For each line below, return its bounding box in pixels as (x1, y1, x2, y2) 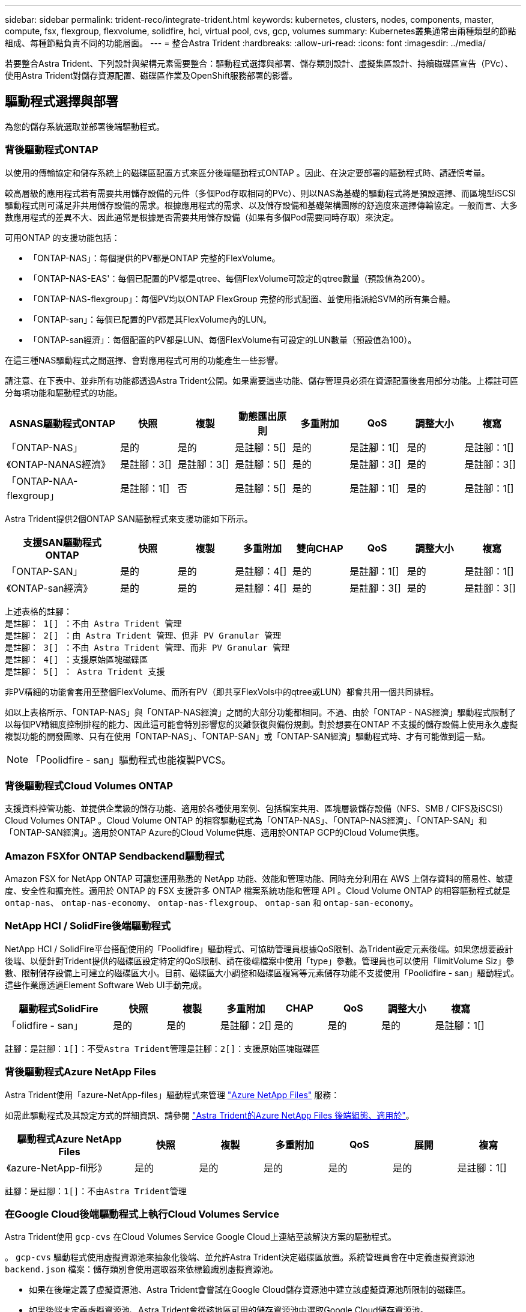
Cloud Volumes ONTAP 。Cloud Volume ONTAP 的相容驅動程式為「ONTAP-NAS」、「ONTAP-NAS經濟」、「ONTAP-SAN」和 (5, 815, 488, 826)
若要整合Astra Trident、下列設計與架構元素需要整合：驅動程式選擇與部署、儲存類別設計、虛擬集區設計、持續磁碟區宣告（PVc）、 (5, 58, 513, 68)
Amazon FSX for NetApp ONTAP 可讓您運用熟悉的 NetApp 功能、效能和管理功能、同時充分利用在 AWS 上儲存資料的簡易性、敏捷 (5, 873, 513, 884)
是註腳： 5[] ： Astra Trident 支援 (5, 666, 165, 676)
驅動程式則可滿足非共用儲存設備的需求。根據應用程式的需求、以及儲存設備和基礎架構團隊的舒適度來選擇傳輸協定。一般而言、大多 (5, 199, 518, 210)
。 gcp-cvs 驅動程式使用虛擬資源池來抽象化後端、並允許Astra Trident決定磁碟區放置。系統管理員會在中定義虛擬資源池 (5, 1252, 475, 1263)
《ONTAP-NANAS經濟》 (7, 458, 110, 470)
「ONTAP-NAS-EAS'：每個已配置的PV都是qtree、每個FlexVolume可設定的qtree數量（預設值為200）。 (29, 273, 430, 284)
